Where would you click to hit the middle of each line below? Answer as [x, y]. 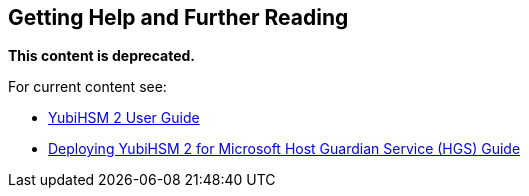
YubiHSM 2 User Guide [124, 118]
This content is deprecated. [102, 56]
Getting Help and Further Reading [178, 17]
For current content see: [87, 87]
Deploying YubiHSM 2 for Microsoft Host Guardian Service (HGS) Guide [284, 149]
